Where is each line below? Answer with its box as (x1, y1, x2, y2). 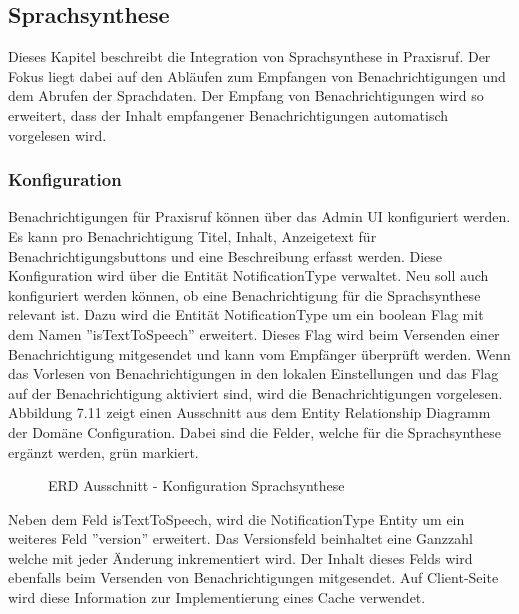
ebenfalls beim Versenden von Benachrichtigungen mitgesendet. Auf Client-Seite (8, 567, 499, 588)
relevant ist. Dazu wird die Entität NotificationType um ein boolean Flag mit (8, 304, 484, 325)
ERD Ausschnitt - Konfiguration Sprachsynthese (48, 475, 345, 496)
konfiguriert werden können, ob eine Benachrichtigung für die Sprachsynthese (8, 284, 481, 305)
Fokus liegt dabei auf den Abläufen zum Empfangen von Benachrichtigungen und (8, 65, 506, 86)
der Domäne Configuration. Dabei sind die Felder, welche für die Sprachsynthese (8, 421, 501, 442)
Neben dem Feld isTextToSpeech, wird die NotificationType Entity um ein (8, 508, 465, 529)
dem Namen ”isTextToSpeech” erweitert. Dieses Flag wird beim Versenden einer (8, 323, 500, 344)
